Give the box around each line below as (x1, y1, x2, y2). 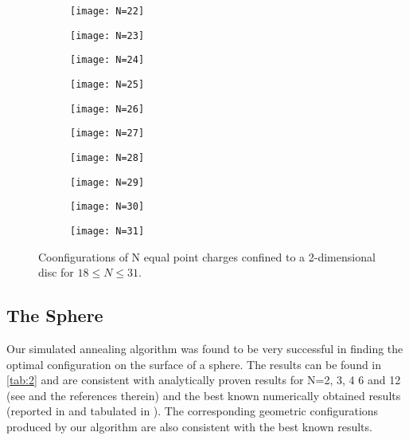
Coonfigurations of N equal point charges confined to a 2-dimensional (38, 248, 376, 265)
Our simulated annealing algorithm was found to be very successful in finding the (6, 340, 403, 356)
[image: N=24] (70, 54, 145, 66)
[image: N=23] (70, 29, 145, 41)
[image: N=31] (70, 225, 145, 237)
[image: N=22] (70, 6, 145, 17)
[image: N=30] (70, 201, 145, 213)
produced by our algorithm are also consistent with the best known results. (6, 418, 372, 434)
